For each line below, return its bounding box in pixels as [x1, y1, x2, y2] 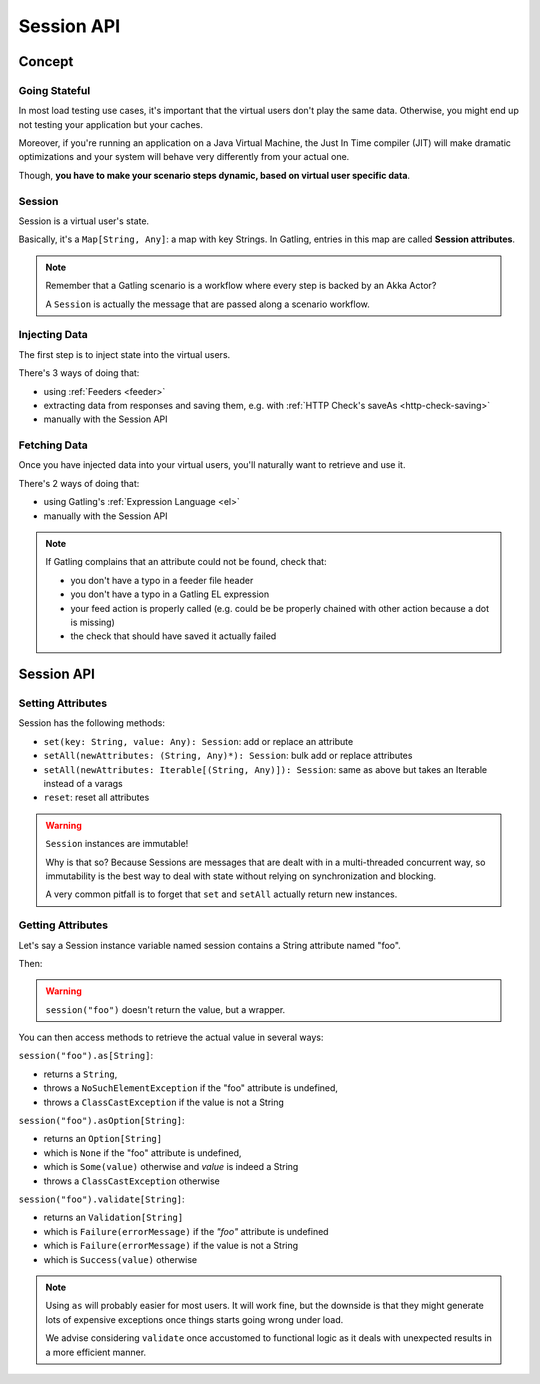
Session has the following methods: [18, 717, 165, 729]
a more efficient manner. [45, 1346, 147, 1358]
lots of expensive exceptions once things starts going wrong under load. [45, 1313, 344, 1325]
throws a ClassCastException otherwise [43, 1175, 220, 1187]
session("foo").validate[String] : [18, 1193, 185, 1205]
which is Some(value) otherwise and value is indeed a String [43, 1161, 299, 1173]
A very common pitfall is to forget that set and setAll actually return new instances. [45, 888, 398, 900]
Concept [18, 53, 74, 70]
